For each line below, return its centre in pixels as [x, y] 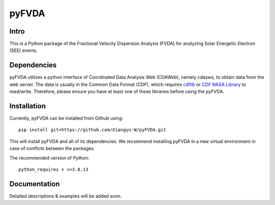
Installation [28, 106]
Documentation [35, 184]
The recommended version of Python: [49, 158]
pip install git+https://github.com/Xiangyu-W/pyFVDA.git [92, 130]
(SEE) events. [23, 50]
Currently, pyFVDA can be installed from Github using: [66, 118]
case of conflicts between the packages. [52, 149]
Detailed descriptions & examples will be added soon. [66, 196]
